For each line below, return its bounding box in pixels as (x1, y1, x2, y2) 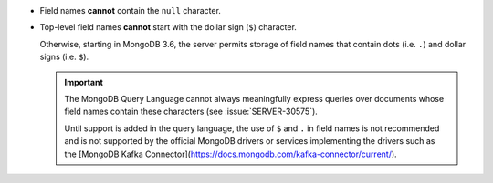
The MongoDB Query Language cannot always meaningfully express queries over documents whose (64, 93, 445, 104)
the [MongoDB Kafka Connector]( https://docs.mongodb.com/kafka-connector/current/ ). (64, 148, 397, 159)
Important (64, 76, 104, 87)
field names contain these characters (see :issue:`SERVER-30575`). (64, 106, 319, 117)
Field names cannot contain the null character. (39, 5, 221, 15)
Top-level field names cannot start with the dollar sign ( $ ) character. (39, 22, 297, 33)
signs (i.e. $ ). (39, 51, 89, 63)
